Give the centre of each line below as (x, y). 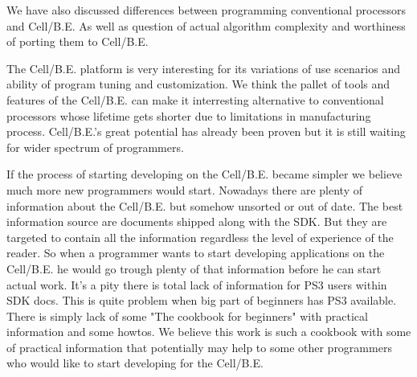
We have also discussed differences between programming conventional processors (206, 10)
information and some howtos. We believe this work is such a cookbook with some (209, 332)
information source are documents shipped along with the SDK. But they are (197, 221)
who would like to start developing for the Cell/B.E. (135, 363)
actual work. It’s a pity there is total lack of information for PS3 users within (197, 284)
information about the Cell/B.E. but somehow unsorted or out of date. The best (205, 205)
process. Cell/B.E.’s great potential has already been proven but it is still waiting (206, 131)
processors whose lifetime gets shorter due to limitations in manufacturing (189, 115)
